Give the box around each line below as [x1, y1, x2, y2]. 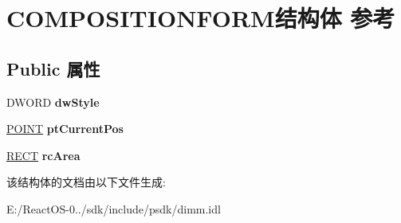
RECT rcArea [6, 147, 81, 163]
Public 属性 [6, 56, 100, 80]
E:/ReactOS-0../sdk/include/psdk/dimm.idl [6, 200, 221, 217]
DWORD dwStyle [6, 93, 100, 110]
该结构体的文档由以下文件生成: [6, 174, 166, 190]
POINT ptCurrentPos [6, 120, 124, 137]
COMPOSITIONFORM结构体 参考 [6, 2, 395, 34]
